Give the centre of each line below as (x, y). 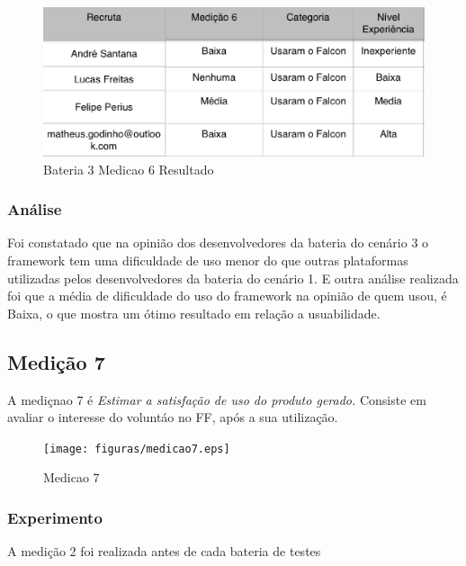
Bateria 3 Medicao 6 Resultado (129, 169)
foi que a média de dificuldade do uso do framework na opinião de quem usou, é (227, 296)
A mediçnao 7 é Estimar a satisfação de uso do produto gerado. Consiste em (217, 399)
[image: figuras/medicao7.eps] (137, 449)
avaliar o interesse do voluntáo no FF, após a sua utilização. (173, 417)
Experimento (55, 517)
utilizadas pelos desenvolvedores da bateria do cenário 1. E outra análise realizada (233, 278)
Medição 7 (56, 361)
